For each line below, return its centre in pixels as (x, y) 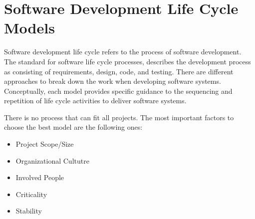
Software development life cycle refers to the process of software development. (123, 52)
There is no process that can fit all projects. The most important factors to (119, 117)
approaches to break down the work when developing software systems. (113, 81)
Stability (29, 211)
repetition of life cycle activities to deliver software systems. (95, 101)
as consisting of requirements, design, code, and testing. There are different (119, 71)
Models (29, 28)
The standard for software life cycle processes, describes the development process (127, 61)
